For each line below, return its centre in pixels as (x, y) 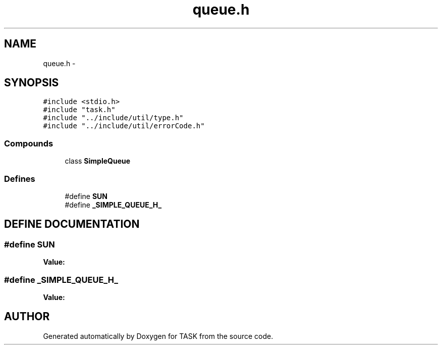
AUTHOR (27, 317)
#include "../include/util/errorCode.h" (124, 126)
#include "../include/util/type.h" (113, 118)
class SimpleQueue (98, 161)
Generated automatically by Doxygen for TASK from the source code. (158, 336)
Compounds (29, 143)
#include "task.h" (79, 110)
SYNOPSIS (32, 83)
